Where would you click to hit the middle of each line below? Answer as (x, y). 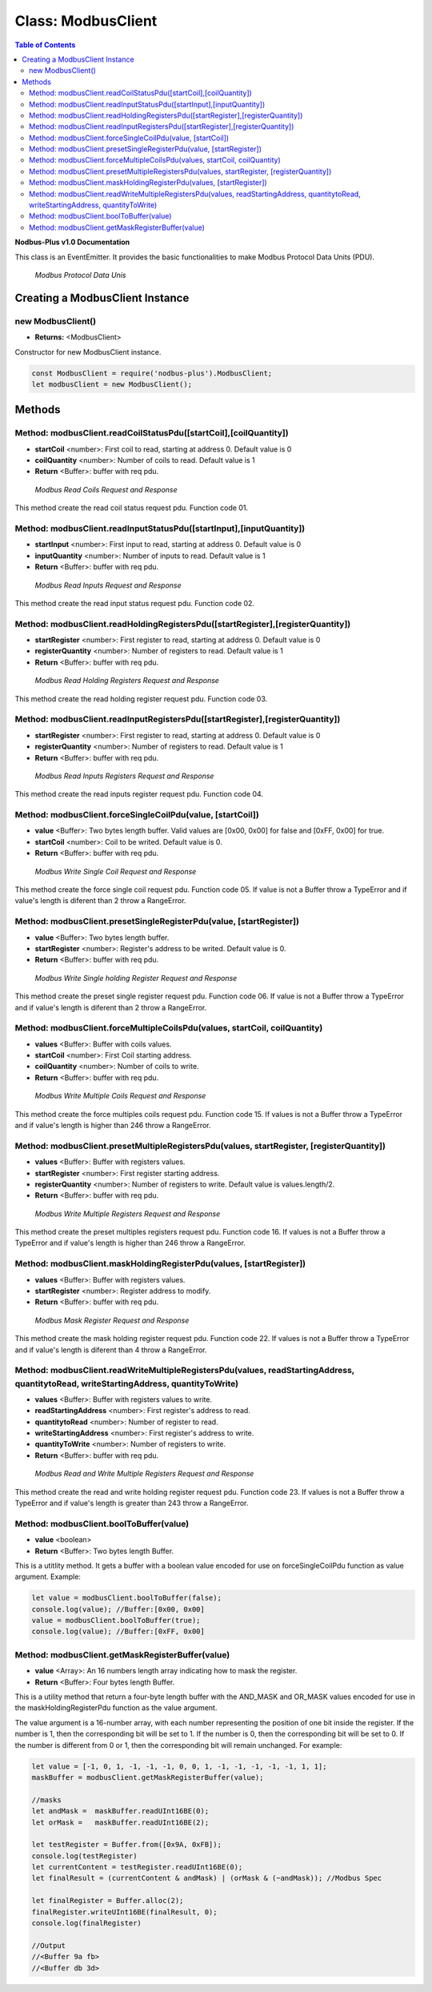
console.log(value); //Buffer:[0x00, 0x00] (118, 1609)
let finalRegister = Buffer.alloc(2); (108, 1901)
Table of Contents (45, 45)
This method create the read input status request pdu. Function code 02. (135, 603)
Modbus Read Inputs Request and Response (108, 585)
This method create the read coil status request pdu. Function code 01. (131, 508)
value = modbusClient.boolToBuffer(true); (116, 1621)
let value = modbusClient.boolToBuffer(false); (126, 1598)
